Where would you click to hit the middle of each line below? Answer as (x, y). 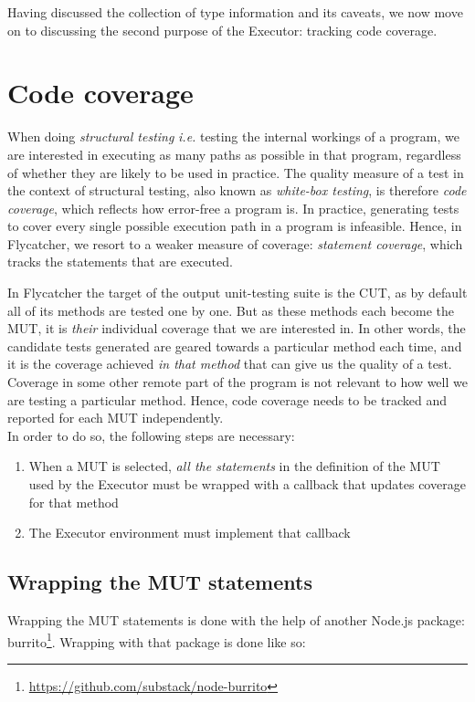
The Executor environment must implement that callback (190, 533)
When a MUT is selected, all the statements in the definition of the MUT (234, 466)
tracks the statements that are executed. (120, 262)
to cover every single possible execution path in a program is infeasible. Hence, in (235, 226)
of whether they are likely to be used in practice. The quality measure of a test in (236, 172)
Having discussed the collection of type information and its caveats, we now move (235, 12)
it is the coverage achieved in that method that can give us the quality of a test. (230, 364)
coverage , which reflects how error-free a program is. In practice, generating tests (233, 208)
